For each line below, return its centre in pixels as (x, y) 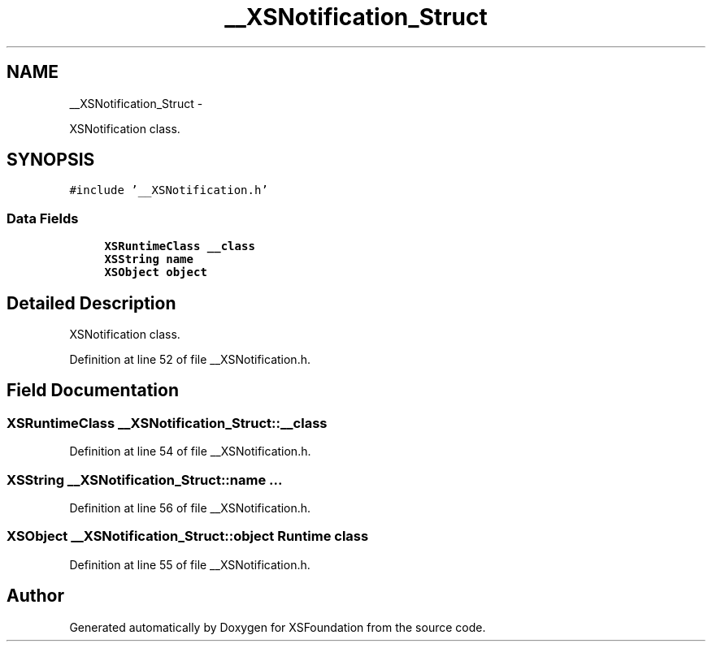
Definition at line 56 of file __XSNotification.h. (190, 508)
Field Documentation (93, 391)
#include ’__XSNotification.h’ (169, 190)
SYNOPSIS (51, 160)
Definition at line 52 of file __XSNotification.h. (190, 360)
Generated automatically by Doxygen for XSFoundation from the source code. (278, 627)
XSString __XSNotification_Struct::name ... (145, 480)
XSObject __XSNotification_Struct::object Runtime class (188, 536)
